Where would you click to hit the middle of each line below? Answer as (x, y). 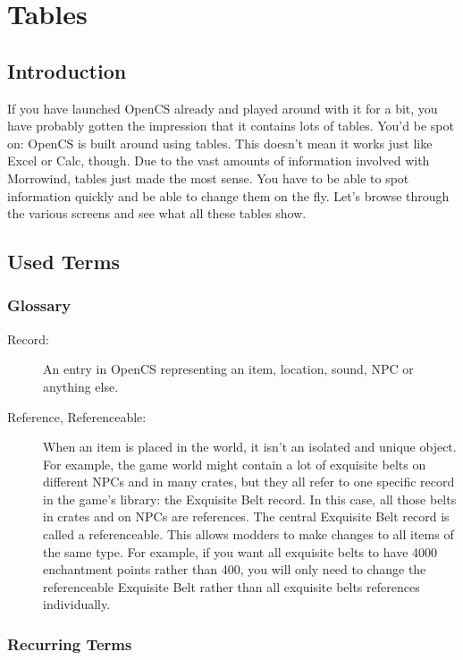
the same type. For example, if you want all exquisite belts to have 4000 (240, 551)
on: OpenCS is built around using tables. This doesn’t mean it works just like (220, 143)
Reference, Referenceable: (77, 416)
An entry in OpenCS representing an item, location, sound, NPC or (228, 369)
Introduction (67, 70)
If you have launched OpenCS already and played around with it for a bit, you (223, 108)
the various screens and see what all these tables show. (157, 213)
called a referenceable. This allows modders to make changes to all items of (248, 534)
